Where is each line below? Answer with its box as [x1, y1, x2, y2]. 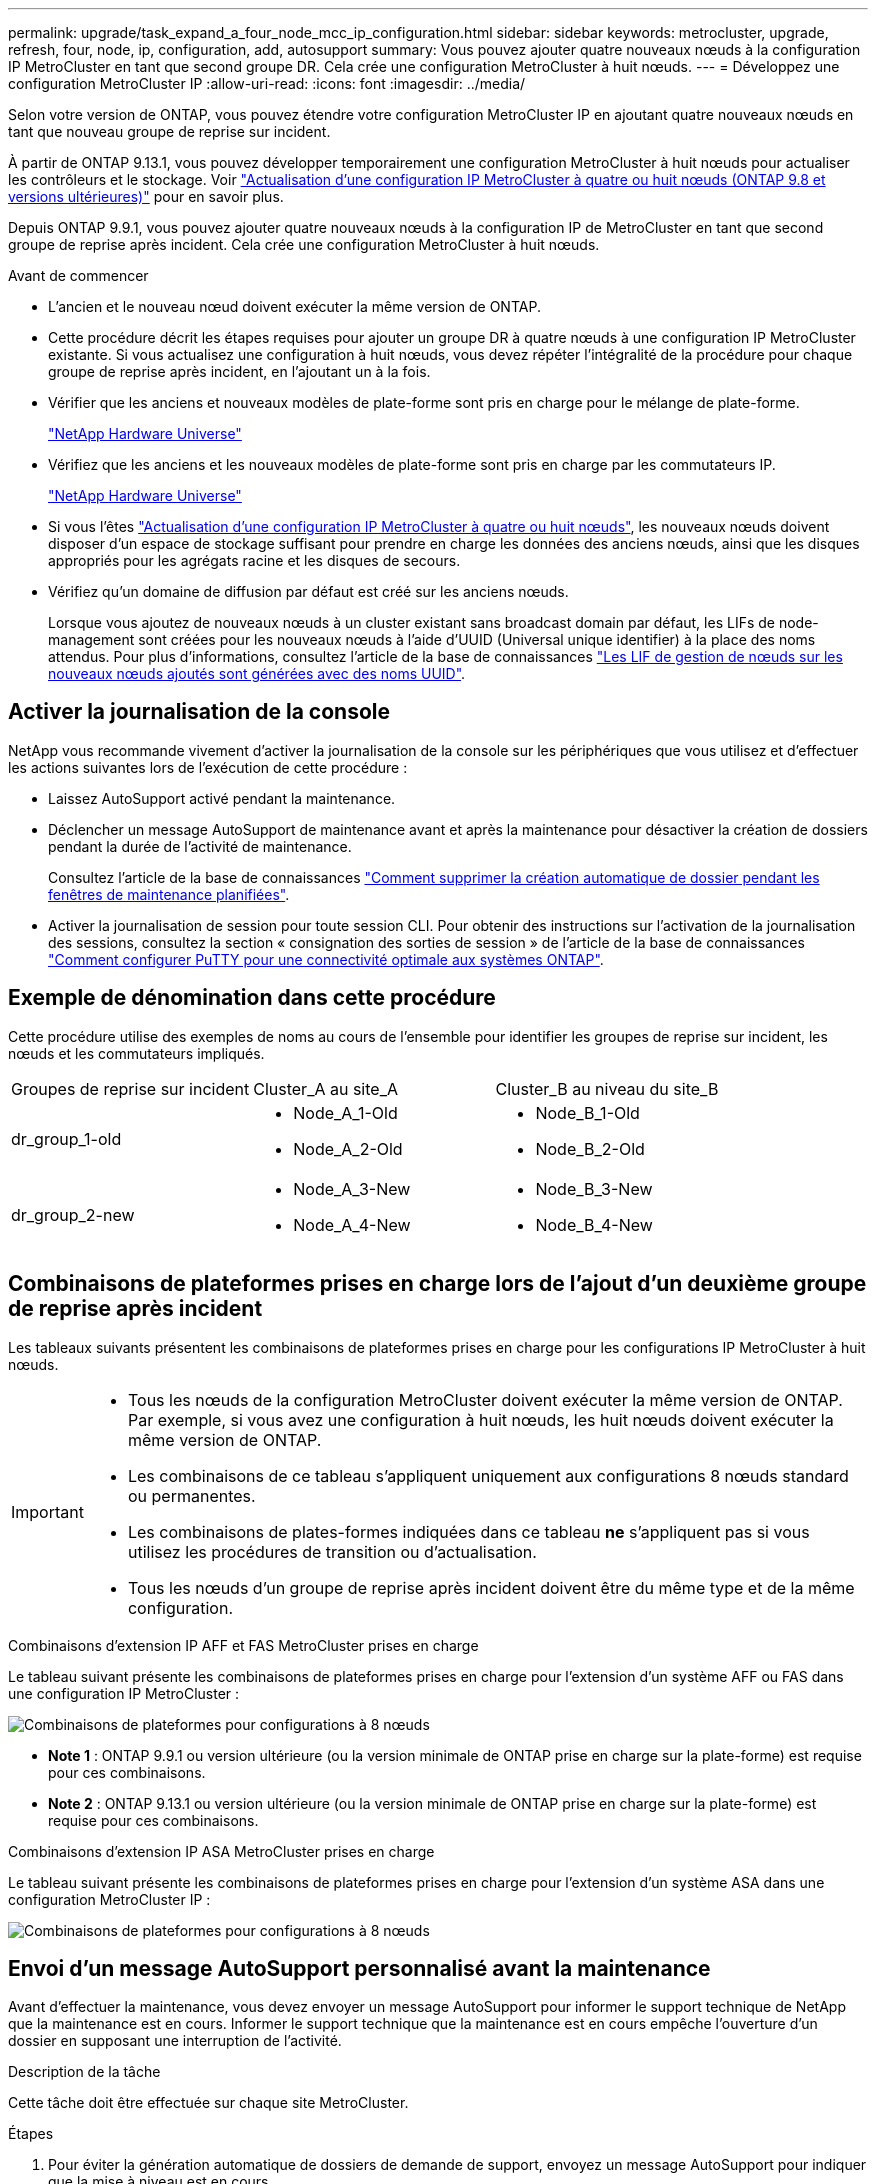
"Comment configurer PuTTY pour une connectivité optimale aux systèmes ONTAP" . [48, 950, 604, 968]
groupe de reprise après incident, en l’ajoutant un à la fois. [48, 363, 431, 380]
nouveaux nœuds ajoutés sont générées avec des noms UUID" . [48, 665, 466, 682]
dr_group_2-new [11, 1204, 135, 1225]
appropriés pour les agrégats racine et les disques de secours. [48, 552, 461, 569]
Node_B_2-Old [535, 1138, 645, 1159]
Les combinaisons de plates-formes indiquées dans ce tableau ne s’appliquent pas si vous [127, 1521, 810, 1542]
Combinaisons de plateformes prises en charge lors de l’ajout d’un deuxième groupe [8, 1271, 867, 1297]
